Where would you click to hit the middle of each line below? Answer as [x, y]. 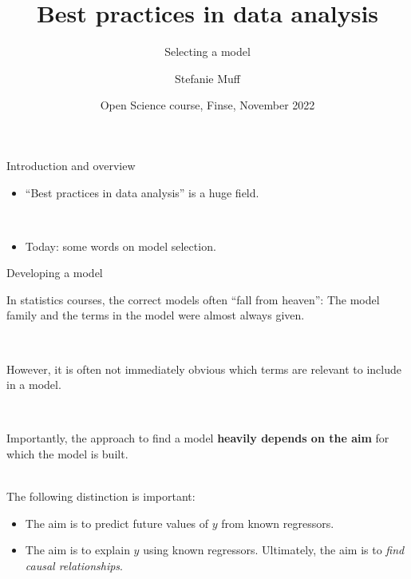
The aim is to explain [77, 550]
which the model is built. [67, 454]
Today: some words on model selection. [121, 246]
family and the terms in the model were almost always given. [156, 315]
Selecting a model [207, 52]
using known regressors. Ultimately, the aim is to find [274, 550]
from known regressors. [278, 523]
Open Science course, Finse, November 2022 [207, 105]
